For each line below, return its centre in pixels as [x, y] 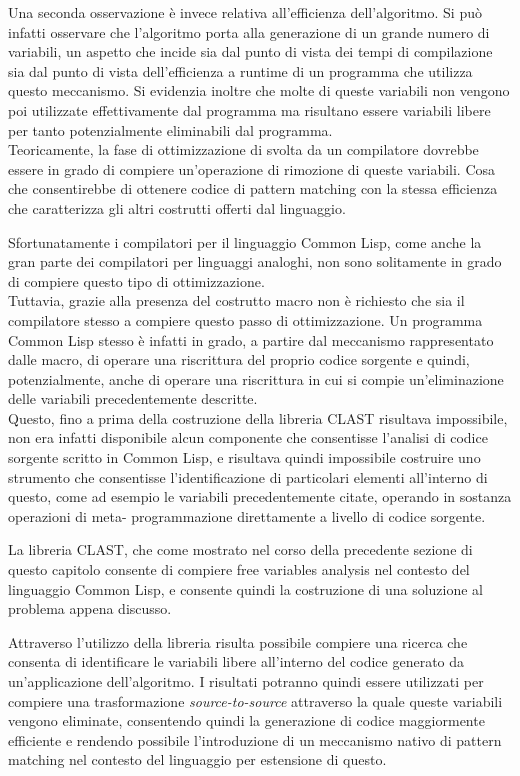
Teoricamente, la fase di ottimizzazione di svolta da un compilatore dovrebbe [243, 149]
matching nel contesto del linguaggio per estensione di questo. [197, 759]
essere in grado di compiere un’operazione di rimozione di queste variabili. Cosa [252, 168]
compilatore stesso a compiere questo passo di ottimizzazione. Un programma [245, 319]
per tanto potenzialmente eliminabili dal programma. [170, 129]
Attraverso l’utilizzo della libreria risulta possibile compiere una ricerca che [238, 641]
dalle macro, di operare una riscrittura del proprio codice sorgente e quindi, [239, 359]
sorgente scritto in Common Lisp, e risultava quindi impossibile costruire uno [244, 457]
